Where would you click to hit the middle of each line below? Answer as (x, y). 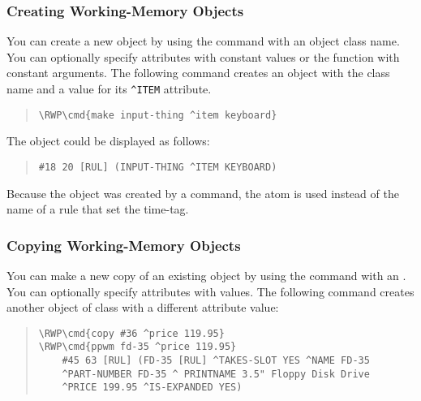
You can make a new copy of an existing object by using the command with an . (206, 275)
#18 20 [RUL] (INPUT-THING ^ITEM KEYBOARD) (158, 167)
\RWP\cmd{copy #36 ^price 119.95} (131, 333)
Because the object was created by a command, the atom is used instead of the (203, 193)
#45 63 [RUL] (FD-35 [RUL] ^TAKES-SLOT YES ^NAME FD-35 (216, 361)
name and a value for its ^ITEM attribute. (109, 88)
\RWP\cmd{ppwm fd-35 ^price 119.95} (137, 347)
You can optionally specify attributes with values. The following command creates (210, 291)
